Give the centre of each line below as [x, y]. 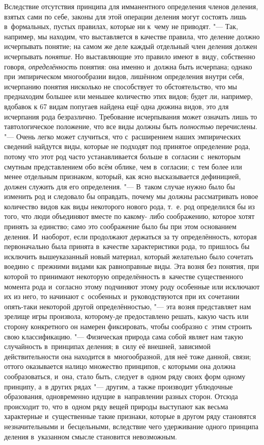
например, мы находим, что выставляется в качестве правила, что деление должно [132, 36]
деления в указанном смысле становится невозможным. [91, 436]
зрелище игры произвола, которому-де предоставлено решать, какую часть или [126, 316]
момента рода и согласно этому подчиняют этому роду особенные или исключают [132, 286]
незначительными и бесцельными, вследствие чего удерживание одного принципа [131, 426]
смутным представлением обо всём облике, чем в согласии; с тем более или [123, 166]
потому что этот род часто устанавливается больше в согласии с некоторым [122, 156]
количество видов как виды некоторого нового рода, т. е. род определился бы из [129, 206]
